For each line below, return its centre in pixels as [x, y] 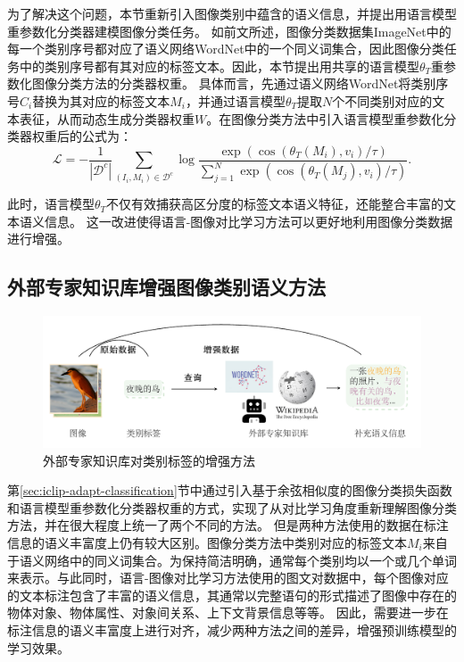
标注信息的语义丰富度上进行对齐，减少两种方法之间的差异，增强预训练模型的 [232, 629]
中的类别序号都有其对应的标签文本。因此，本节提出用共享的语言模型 [219, 66]
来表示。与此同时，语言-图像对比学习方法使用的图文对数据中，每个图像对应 [228, 578]
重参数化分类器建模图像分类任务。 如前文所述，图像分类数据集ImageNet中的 [229, 31]
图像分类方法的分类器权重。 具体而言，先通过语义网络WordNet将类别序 [240, 83]
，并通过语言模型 [235, 100]
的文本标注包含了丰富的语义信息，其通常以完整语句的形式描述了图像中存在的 [232, 595]
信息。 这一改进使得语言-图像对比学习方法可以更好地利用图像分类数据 [249, 221]
